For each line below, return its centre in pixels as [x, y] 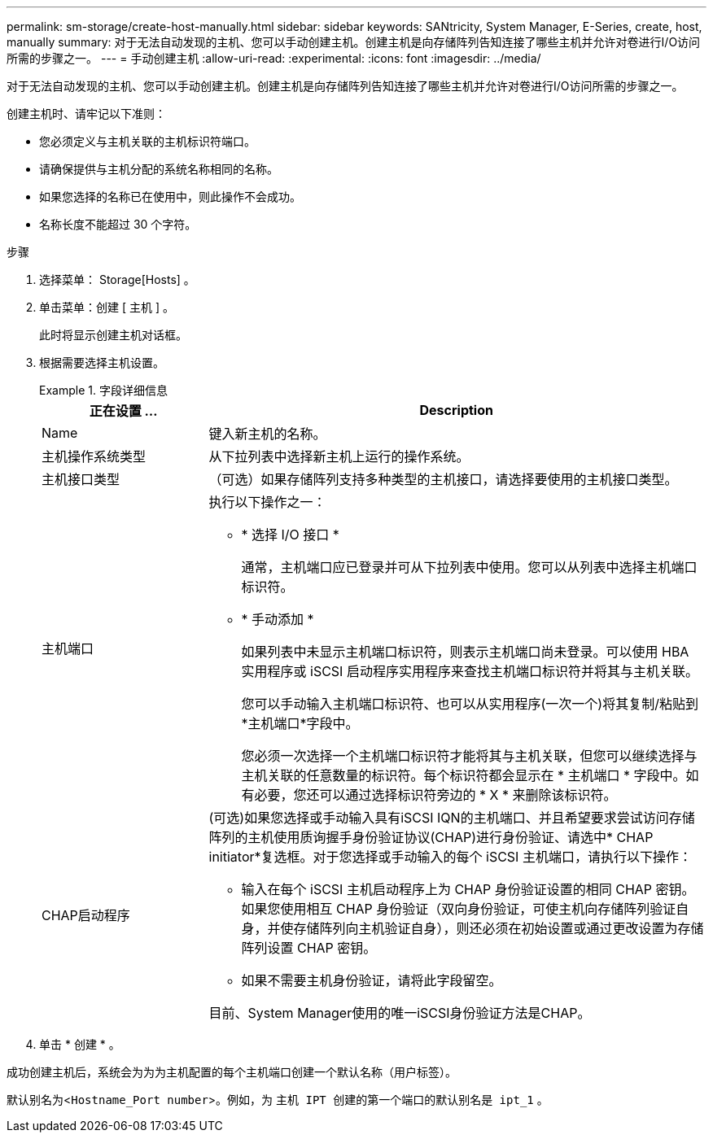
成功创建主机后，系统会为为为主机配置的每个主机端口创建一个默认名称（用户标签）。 [232, 1072]
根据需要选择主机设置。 [102, 362]
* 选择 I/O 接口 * [290, 535]
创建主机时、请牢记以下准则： [86, 113]
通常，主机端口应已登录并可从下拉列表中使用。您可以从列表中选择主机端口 [469, 567]
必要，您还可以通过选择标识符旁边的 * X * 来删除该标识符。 [435, 795]
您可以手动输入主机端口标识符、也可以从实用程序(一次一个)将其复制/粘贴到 [470, 704]
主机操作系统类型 [94, 456]
